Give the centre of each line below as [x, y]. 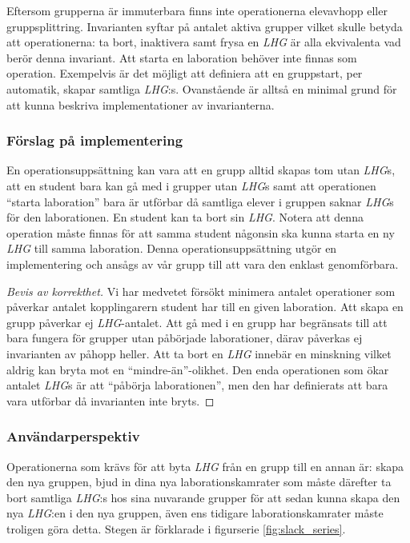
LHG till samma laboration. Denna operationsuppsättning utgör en [172, 248]
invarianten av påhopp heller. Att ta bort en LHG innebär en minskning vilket [199, 353]
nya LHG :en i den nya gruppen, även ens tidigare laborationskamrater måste [195, 513]
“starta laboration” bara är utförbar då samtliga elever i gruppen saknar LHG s [200, 201]
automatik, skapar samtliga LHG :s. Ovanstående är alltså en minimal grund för [202, 88]
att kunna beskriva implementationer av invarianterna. [141, 104]
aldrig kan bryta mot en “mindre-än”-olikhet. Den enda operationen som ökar [198, 369]
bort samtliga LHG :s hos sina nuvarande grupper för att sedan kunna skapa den [203, 497]
